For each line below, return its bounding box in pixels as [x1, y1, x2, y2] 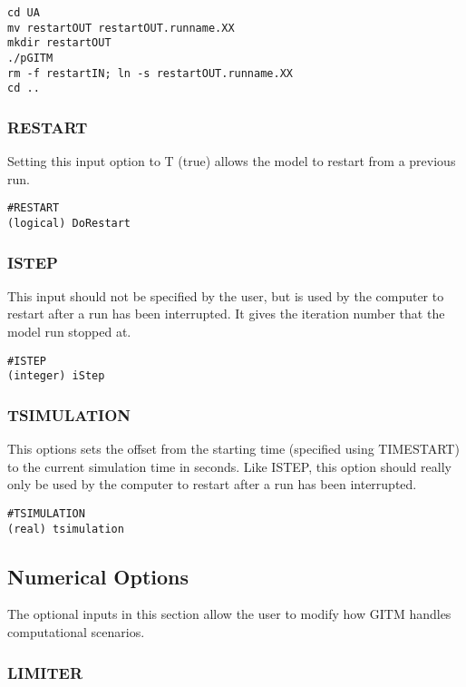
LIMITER [7, 661, 83, 683]
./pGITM [7, 51, 53, 64]
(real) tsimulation [7, 522, 124, 535]
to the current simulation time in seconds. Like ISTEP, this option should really [7, 456, 451, 476]
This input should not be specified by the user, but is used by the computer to [7, 286, 444, 305]
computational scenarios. [7, 623, 145, 642]
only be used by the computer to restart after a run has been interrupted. [7, 475, 417, 494]
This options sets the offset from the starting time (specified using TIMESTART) [7, 439, 460, 458]
